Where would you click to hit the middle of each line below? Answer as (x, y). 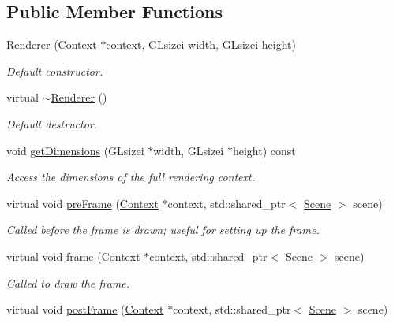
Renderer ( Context (52, 45)
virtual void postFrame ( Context (85, 309)
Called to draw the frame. (68, 282)
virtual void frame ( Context (73, 256)
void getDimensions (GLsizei (75, 150)
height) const (264, 150)
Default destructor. (52, 123)
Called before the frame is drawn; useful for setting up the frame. (163, 230)
